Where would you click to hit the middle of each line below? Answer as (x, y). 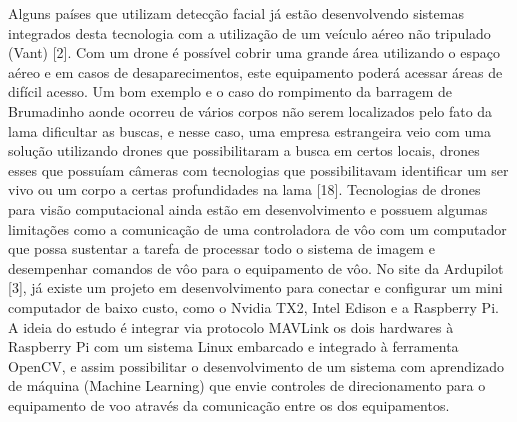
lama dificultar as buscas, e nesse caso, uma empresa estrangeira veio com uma (249, 130)
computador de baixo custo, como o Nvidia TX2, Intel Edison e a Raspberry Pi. (253, 306)
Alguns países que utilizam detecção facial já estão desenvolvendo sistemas (236, 13)
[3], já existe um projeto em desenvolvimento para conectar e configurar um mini (255, 287)
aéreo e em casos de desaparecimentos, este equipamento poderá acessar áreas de (255, 71)
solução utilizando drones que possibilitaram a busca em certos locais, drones (244, 150)
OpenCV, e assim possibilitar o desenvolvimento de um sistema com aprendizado (256, 365)
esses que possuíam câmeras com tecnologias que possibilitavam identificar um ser (258, 169)
